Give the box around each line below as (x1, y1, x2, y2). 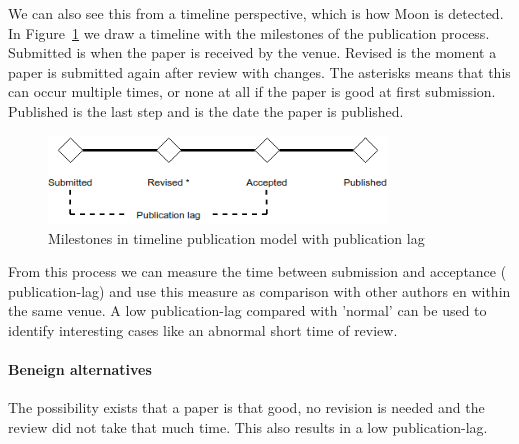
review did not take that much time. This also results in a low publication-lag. (8, 417, 488, 438)
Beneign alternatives (8, 359, 152, 380)
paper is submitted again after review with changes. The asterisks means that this (8, 61, 511, 82)
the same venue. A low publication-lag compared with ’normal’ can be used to (8, 300, 487, 321)
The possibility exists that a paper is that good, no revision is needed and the (8, 397, 485, 418)
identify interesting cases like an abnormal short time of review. (8, 320, 398, 341)
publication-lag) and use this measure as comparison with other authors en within (8, 280, 511, 301)
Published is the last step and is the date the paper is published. (8, 100, 404, 121)
